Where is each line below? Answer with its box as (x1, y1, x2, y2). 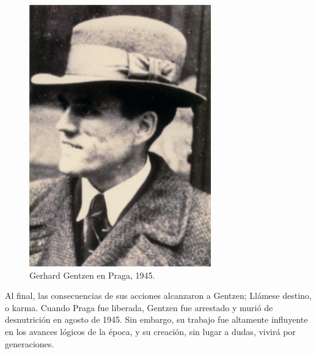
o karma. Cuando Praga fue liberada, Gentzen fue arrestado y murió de (5, 301, 273, 314)
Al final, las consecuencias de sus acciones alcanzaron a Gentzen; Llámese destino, (5, 289, 312, 302)
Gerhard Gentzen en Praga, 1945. (29, 268, 155, 281)
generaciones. (5, 337, 54, 350)
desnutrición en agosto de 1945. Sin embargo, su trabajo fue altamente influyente (5, 313, 308, 326)
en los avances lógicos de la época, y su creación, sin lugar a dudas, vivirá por (5, 325, 296, 337)
